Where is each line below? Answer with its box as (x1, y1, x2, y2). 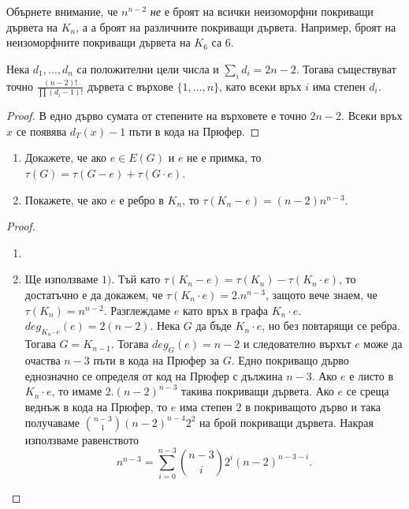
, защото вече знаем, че (265, 286, 377, 303)
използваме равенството (24, 431, 139, 447)
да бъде (195, 317, 232, 334)
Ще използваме (24, 271, 99, 287)
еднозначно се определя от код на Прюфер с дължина (24, 367, 283, 384)
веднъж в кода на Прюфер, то (24, 398, 168, 414)
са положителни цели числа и (76, 60, 219, 77)
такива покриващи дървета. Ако (181, 383, 334, 399)
